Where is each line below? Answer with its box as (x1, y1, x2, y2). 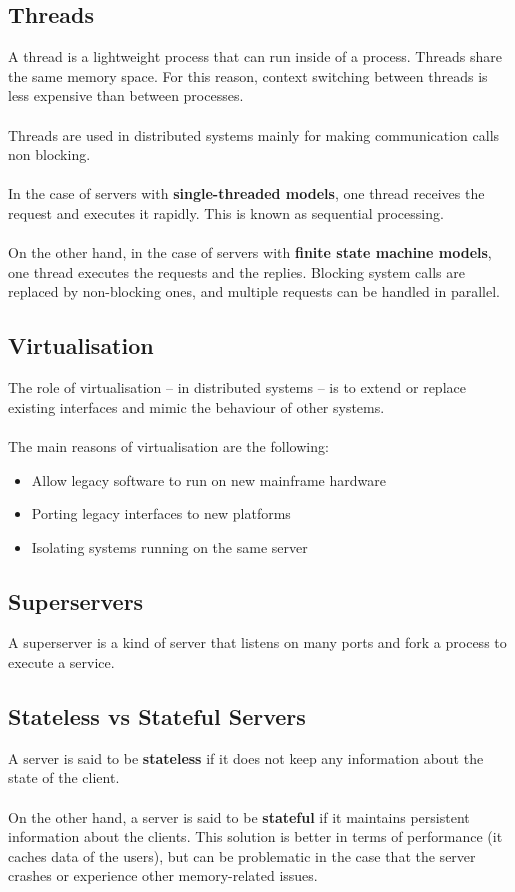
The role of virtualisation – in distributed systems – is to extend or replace (8, 377, 466, 398)
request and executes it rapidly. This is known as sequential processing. (8, 202, 444, 223)
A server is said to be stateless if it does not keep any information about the (8, 747, 484, 768)
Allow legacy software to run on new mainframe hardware (31, 469, 386, 490)
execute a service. (8, 652, 115, 673)
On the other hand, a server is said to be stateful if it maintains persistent (8, 806, 470, 827)
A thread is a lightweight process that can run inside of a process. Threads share (8, 46, 502, 67)
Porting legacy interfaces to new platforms (31, 503, 291, 524)
